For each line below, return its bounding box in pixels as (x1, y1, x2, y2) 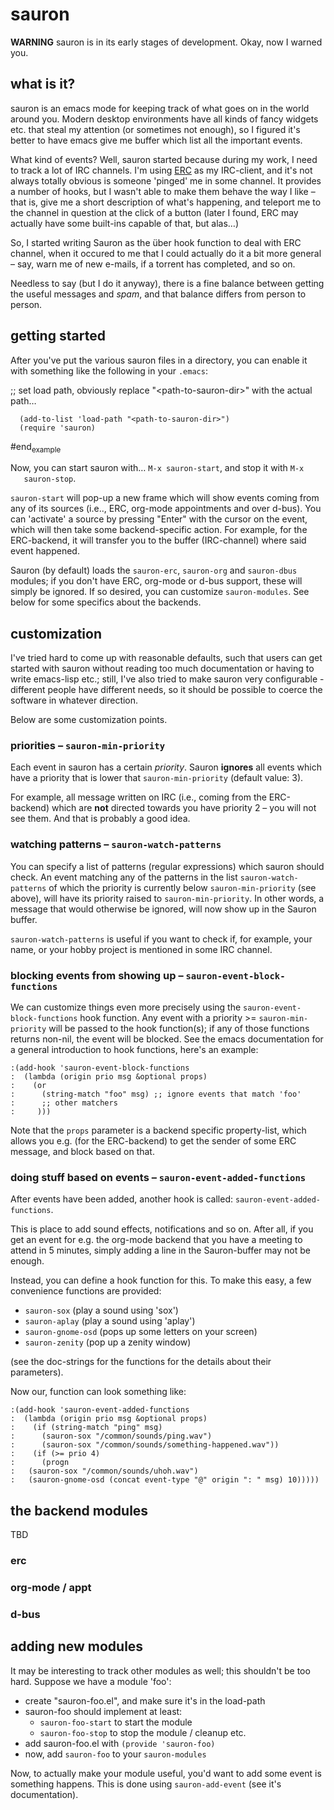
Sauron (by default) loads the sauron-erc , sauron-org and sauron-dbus (10, 564, 298, 577)
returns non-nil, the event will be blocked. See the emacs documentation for (10, 1033, 324, 1045)
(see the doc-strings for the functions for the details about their (10, 1356, 272, 1368)
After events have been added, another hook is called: (10, 1193, 234, 1205)
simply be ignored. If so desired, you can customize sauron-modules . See (10, 586, 310, 598)
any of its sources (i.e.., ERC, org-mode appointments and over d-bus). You (10, 503, 322, 515)
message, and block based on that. (10, 1146, 155, 1158)
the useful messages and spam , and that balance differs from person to (10, 288, 307, 300)
